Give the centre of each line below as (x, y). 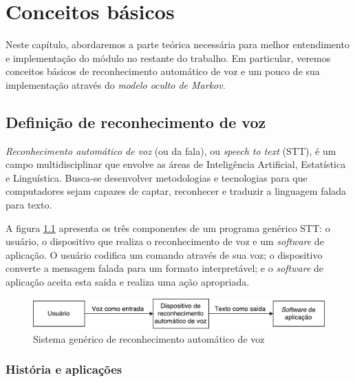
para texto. (29, 205)
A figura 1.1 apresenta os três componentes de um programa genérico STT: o (168, 227)
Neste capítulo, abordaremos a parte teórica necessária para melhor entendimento (177, 44)
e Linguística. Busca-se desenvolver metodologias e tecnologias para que (157, 177)
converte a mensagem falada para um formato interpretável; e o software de (164, 268)
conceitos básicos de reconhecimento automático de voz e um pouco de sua (163, 71)
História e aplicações (64, 369)
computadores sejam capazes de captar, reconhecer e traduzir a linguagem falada (176, 191)
